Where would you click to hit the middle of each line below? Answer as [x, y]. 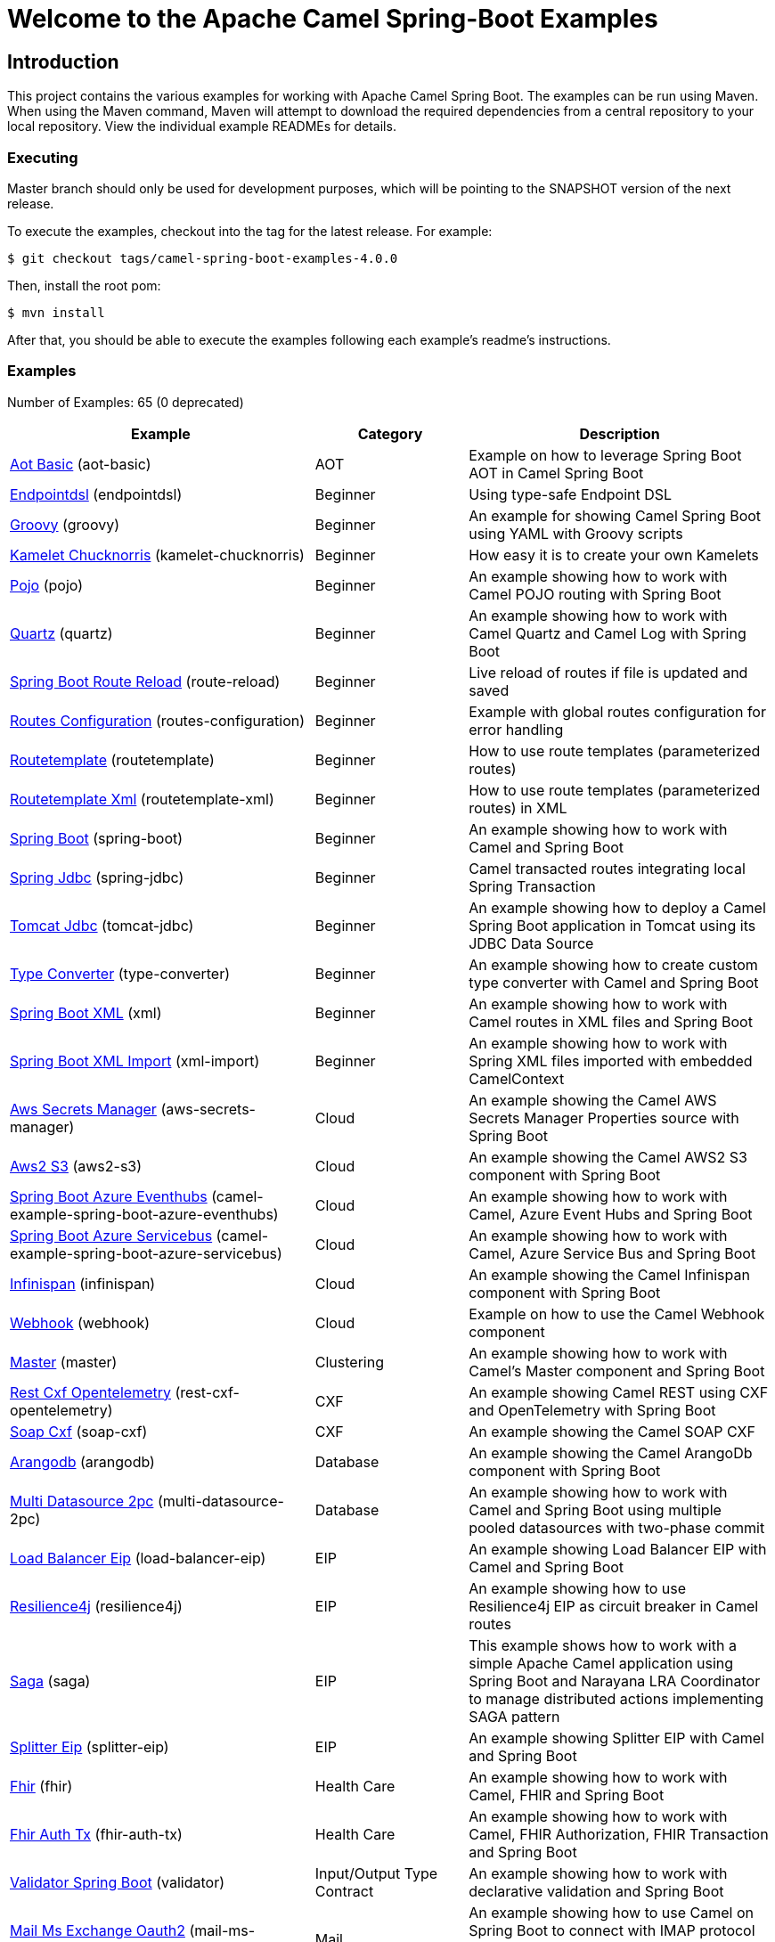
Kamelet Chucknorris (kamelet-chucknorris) [157, 555]
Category [390, 433]
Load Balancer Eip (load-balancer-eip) [138, 1558]
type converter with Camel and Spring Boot [614, 982]
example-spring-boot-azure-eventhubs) [144, 1214]
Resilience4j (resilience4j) [96, 1606]
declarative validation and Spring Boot [596, 1891]
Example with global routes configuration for [617, 711]
